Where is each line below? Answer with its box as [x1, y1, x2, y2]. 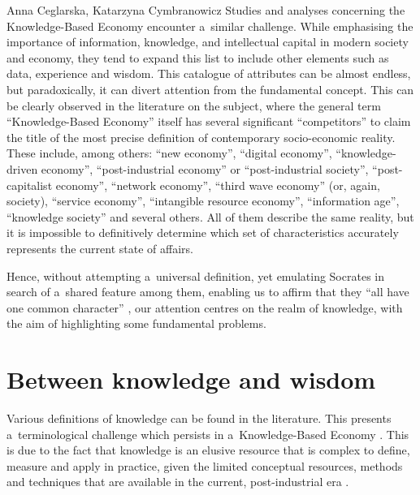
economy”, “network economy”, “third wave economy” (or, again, [55, 176, 380, 193]
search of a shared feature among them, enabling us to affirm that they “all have [6, 283, 409, 300]
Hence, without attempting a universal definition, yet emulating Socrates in [6, 267, 384, 284]
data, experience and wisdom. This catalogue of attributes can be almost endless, [6, 65, 411, 82]
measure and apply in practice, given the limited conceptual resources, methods [6, 457, 403, 474]
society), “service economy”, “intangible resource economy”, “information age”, [6, 192, 400, 209]
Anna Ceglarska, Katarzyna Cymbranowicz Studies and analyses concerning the [6, 2, 405, 18]
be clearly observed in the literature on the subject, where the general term [6, 97, 381, 114]
